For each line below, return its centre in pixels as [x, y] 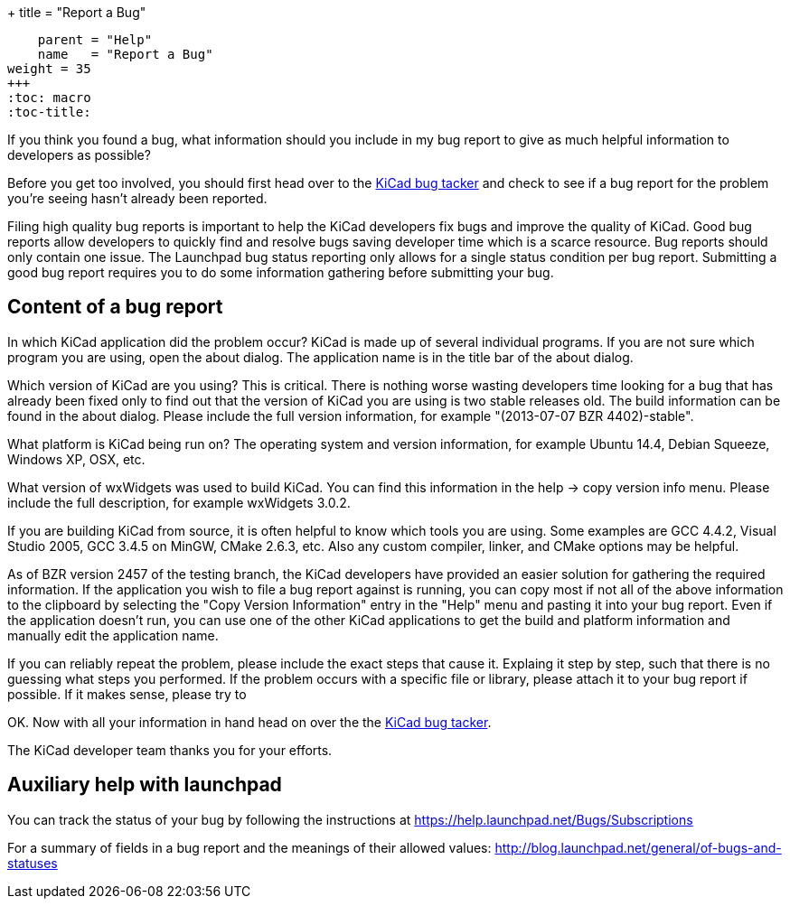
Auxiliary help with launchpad [145, 785]
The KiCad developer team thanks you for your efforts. [170, 750]
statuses [33, 863]
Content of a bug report [115, 307]
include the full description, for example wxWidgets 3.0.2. [179, 502]
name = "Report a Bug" [125, 54]
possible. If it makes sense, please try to [127, 694]
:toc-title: [49, 112]
